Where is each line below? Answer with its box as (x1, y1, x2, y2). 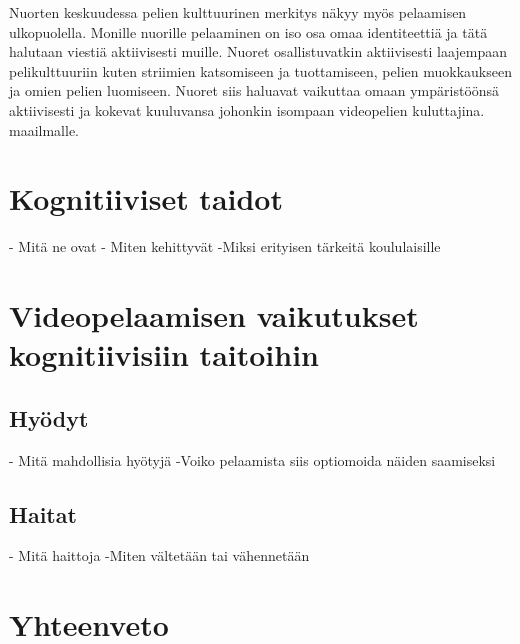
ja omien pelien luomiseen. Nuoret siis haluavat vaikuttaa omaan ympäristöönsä (9, 80, 500, 101)
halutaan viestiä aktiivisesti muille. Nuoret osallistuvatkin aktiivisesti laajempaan (9, 41, 508, 62)
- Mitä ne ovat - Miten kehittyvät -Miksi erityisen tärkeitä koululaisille (9, 236, 441, 257)
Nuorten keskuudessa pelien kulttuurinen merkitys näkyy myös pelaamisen (9, 2, 467, 22)
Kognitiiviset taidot (9, 178, 283, 219)
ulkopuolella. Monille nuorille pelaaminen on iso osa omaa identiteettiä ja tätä (9, 21, 488, 42)
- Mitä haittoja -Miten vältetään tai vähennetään (9, 545, 310, 566)
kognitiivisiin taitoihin (9, 334, 319, 375)
